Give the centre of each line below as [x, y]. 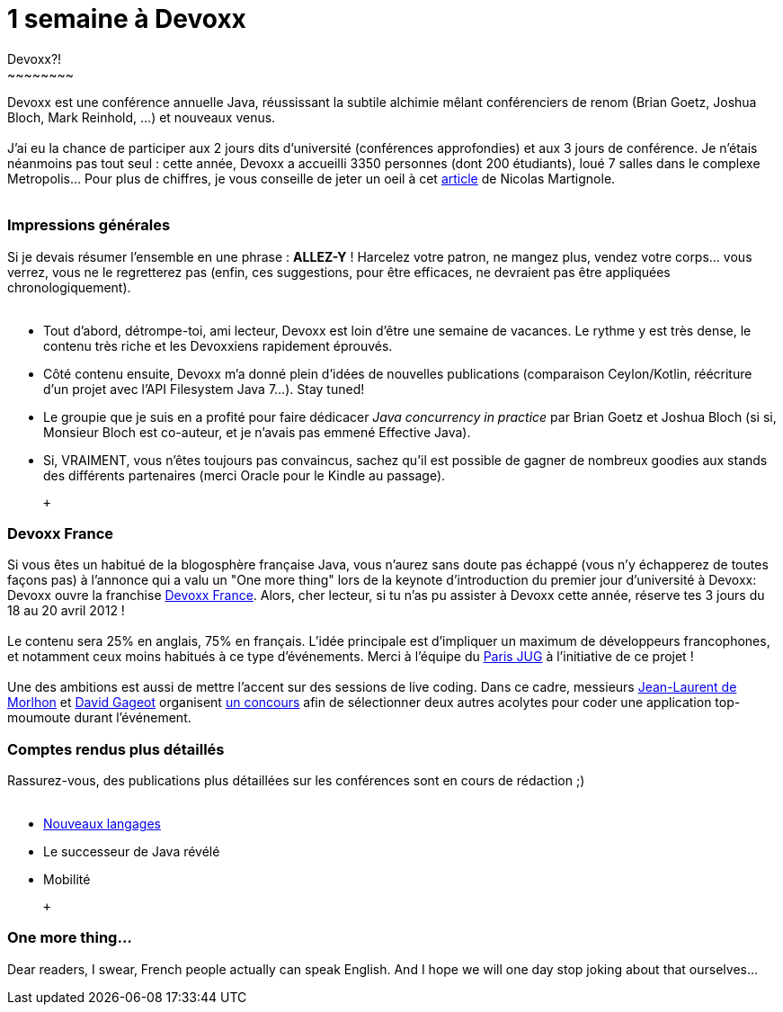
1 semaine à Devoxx [127, 19]
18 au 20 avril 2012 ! [66, 611]
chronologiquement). [69, 287]
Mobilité [67, 879]
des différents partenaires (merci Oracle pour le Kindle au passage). [245, 475]
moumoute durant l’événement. [99, 718]
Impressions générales [89, 225]
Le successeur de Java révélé [132, 851]
